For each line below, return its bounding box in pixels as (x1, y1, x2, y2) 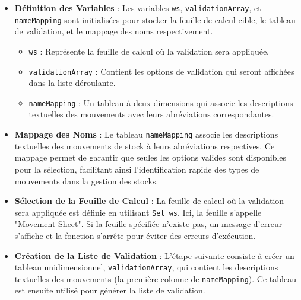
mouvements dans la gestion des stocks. (14, 174, 159, 187)
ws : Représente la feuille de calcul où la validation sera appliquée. (28, 44, 270, 57)
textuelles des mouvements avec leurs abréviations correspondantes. (28, 108, 274, 120)
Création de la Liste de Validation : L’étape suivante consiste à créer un (14, 249, 294, 261)
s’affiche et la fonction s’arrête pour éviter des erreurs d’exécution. (14, 229, 256, 241)
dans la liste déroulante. (28, 76, 116, 89)
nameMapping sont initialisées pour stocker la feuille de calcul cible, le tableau (14, 13, 296, 25)
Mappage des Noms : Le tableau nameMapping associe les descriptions (14, 128, 278, 141)
